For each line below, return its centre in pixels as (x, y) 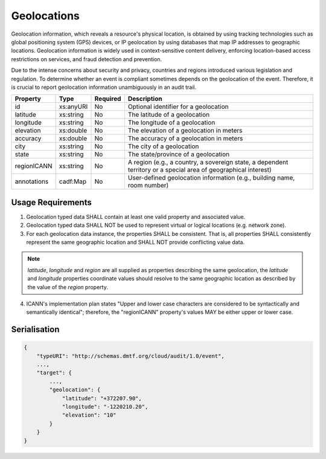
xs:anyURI (73, 107)
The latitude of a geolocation (169, 115)
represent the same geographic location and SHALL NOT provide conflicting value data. (136, 242)
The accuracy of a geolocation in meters (185, 138)
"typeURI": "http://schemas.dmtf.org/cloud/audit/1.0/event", (130, 356)
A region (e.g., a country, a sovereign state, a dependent (208, 162)
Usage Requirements (51, 202)
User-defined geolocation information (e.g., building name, (211, 178)
